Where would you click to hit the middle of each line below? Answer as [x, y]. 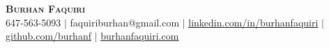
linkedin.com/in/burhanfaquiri [253, 22]
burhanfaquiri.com [140, 36]
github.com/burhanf [48, 36]
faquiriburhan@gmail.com [125, 22]
